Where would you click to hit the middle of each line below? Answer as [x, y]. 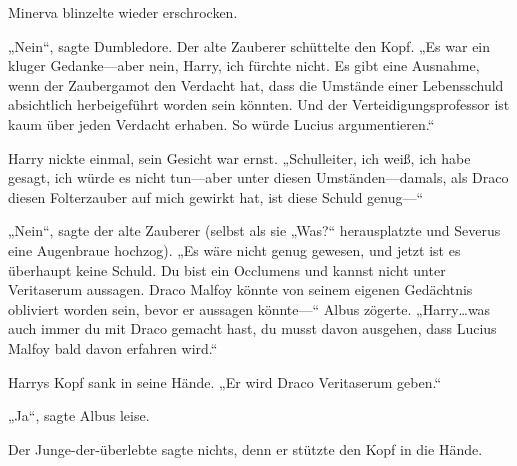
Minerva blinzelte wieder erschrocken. [123, 12]
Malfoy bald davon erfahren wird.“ [113, 347]
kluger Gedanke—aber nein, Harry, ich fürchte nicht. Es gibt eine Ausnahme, [244, 65]
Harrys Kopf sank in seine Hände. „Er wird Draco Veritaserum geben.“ [225, 381]
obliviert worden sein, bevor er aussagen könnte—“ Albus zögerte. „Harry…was [249, 308]
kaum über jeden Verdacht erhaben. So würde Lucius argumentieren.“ [221, 123]
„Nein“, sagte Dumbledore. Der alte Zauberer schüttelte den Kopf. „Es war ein [249, 45]
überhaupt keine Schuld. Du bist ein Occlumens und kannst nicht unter [227, 269]
